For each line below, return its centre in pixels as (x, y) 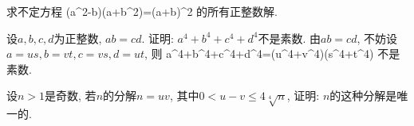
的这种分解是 (363, 95)
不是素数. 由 (290, 38)
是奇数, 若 (71, 95)
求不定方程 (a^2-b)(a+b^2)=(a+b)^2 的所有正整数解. (142, 11)
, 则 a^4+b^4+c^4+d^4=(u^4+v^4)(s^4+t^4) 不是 (272, 53)
